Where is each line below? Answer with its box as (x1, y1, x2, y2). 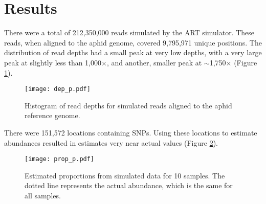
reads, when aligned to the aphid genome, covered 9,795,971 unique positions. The (4, 37, 262, 48)
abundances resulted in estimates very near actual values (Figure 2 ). (4, 137, 218, 148)
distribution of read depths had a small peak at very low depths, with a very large (4, 47, 262, 58)
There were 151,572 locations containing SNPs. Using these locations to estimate (4, 127, 257, 138)
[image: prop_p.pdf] (25, 155, 95, 163)
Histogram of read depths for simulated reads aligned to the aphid (25, 100, 232, 110)
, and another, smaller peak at (106, 57, 202, 67)
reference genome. (25, 110, 80, 121)
